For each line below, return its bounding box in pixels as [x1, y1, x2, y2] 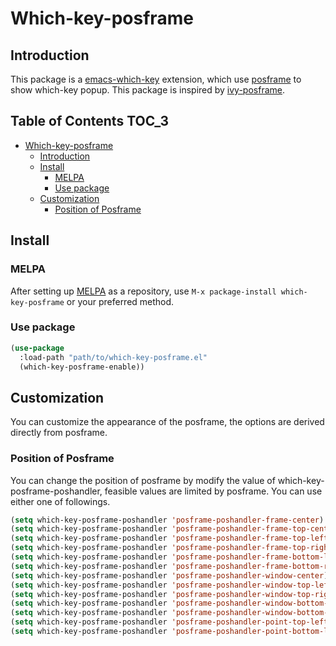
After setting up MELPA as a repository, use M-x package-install [10, 285, 277, 297]
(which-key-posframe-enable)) [19, 362, 145, 372]
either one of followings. [10, 495, 111, 507]
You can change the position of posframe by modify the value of [10, 474, 276, 486]
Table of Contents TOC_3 [10, 113, 169, 130]
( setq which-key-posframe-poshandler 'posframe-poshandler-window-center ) [10, 570, 329, 581]
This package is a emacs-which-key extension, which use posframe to [10, 73, 302, 85]
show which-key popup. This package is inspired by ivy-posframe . [10, 84, 286, 96]
